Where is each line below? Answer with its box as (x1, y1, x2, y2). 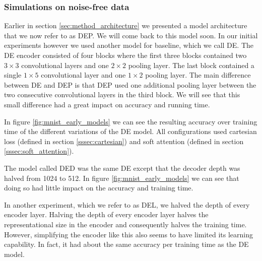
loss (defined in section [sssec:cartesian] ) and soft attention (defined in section (4, 136, 244, 146)
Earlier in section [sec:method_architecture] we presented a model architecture (4, 20, 247, 31)
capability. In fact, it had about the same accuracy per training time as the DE (4, 239, 249, 249)
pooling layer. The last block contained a (128, 59, 254, 70)
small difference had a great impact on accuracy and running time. (4, 99, 210, 109)
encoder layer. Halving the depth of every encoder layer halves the (4, 209, 209, 220)
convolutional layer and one (41, 70, 126, 80)
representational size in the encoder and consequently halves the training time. (4, 219, 247, 229)
